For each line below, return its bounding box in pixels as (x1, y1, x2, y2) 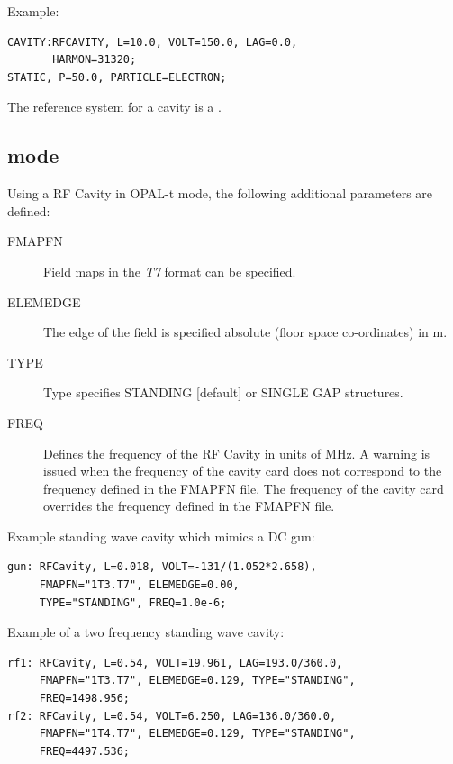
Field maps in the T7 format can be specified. (43, 261, 296, 280)
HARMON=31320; (52, 53, 137, 67)
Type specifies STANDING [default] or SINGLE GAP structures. (43, 383, 403, 402)
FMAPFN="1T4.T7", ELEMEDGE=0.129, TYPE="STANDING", (39, 727, 356, 741)
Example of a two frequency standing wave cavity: (7, 623, 285, 641)
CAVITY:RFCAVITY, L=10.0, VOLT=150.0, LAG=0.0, (7, 35, 298, 49)
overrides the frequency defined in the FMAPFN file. (43, 496, 335, 515)
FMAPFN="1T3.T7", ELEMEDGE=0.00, (39, 578, 240, 592)
